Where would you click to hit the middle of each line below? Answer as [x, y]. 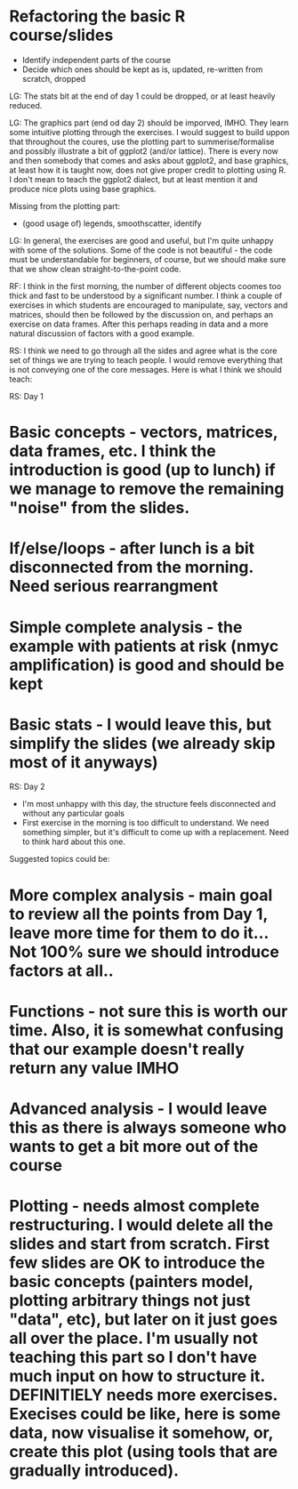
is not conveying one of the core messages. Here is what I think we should [145, 369]
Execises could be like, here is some [145, 1414]
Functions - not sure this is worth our [149, 1011]
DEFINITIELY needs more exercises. [144, 1395]
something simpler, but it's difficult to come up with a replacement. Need [155, 833]
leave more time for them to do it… [139, 933]
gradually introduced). [94, 1471]
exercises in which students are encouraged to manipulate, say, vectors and [149, 305]
